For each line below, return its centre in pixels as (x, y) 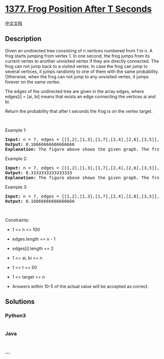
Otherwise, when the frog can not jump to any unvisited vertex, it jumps (77, 76)
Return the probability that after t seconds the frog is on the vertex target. (79, 111)
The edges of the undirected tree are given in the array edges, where (74, 91)
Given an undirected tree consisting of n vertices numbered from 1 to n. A (79, 50)
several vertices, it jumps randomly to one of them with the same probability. (82, 71)
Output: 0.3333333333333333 (39, 173)
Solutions (20, 302)
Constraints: (17, 220)
